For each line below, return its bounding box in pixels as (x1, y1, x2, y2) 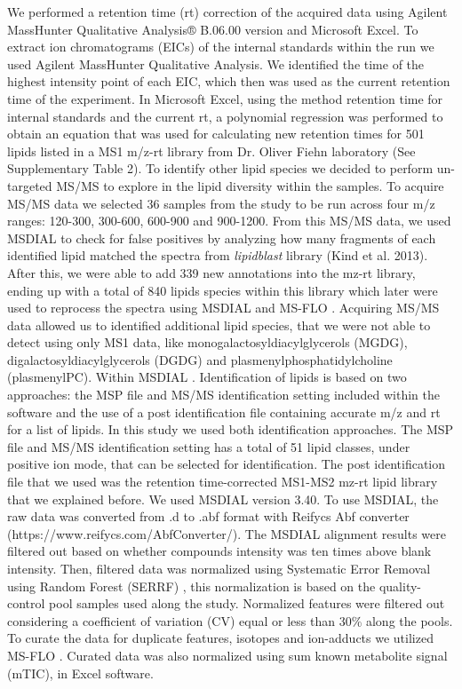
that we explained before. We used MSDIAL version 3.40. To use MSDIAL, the (7, 489, 439, 508)
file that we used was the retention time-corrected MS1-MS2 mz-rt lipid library (7, 472, 438, 491)
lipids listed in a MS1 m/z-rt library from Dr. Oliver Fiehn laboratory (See (7, 141, 416, 160)
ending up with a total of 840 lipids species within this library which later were (7, 281, 438, 299)
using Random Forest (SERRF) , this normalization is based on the (7, 576, 376, 595)
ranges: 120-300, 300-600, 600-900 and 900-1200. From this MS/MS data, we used (7, 211, 451, 230)
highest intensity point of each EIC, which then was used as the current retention (7, 72, 450, 91)
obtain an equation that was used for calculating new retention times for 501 (7, 124, 425, 143)
